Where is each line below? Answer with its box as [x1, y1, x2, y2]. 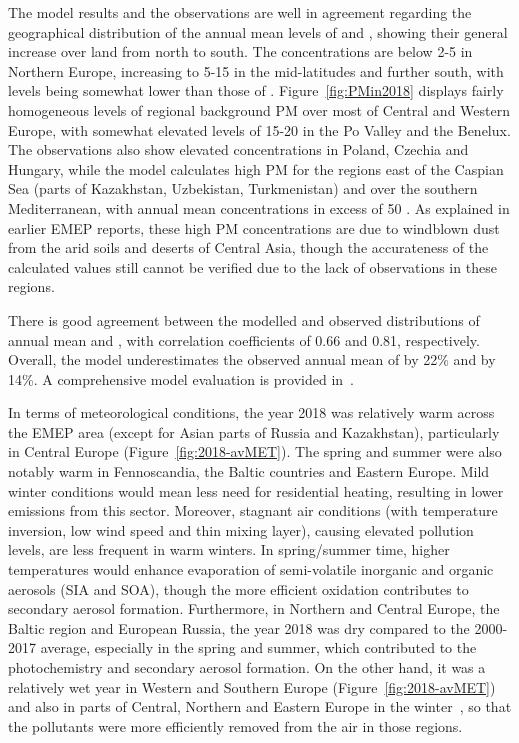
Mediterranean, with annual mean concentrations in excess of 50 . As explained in [8, 197, 510, 218]
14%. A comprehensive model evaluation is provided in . [8, 368, 354, 389]
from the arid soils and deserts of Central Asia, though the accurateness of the [8, 237, 489, 258]
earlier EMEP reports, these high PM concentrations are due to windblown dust [8, 217, 500, 238]
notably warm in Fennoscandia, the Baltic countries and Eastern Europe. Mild [8, 461, 490, 482]
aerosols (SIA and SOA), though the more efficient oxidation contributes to [8, 578, 469, 599]
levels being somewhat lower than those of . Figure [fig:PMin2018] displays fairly [8, 80, 504, 101]
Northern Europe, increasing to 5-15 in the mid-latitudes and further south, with [8, 60, 504, 81]
